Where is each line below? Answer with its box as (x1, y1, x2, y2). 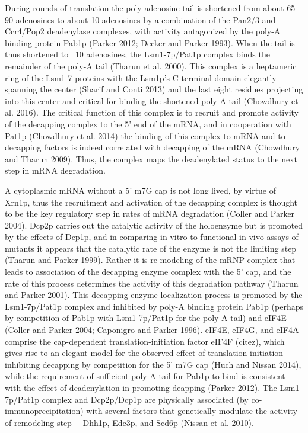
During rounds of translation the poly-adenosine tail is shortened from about (5, 2, 284, 14)
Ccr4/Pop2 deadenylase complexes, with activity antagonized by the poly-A (5, 25, 281, 37)
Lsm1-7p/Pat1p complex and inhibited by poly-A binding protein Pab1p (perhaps (5, 300, 303, 312)
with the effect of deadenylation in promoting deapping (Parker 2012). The (5, 381, 277, 393)
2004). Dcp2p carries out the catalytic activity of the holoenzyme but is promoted (5, 219, 303, 231)
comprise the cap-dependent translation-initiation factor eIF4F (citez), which (5, 335, 285, 347)
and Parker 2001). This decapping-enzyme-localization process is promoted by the (5, 288, 303, 301)
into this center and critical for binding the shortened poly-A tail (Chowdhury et (5, 94, 299, 107)
